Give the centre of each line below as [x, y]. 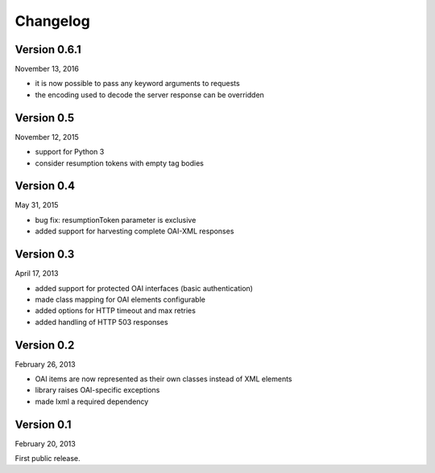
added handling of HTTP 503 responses [101, 322]
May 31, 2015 [37, 205]
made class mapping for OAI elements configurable [120, 299]
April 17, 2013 [37, 274]
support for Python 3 [70, 152]
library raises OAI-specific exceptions [97, 390]
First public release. [48, 459]
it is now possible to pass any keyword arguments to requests [138, 84]
